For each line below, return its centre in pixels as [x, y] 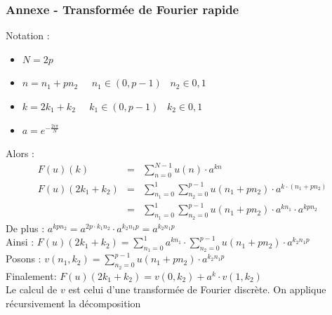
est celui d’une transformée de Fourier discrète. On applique [197, 289]
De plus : [25, 228]
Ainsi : [20, 242]
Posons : [24, 259]
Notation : [28, 35]
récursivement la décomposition [73, 303]
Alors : [20, 153]
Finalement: [31, 275]
